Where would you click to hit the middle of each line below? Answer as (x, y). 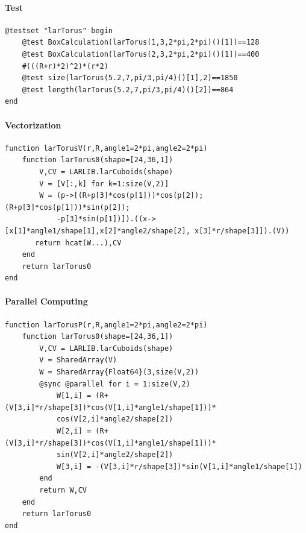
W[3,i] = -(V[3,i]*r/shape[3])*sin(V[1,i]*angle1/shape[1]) (179, 466)
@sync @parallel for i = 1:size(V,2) (115, 384)
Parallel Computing (46, 301)
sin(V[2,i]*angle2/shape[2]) (115, 455)
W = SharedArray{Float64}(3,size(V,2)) (119, 372)
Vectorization (33, 125)
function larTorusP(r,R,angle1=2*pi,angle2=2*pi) (106, 325)
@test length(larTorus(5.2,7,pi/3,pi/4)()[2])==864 (128, 90)
